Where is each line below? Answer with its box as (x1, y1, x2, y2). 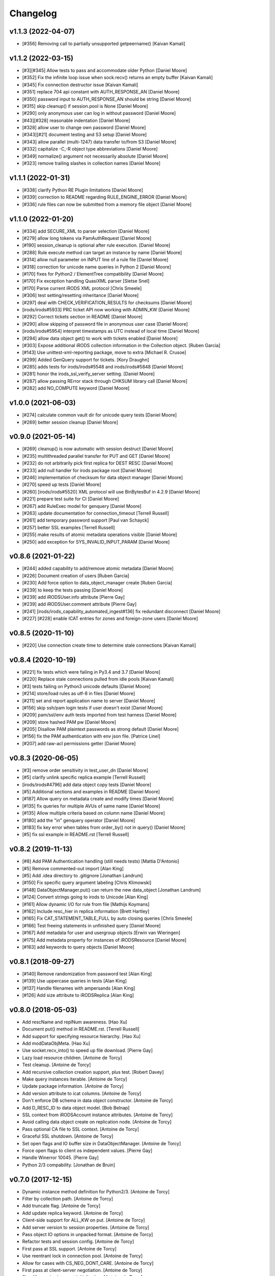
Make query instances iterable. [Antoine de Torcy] (22, 1076, 127, 1082)
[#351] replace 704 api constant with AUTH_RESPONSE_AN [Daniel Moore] (22, 89, 180, 95)
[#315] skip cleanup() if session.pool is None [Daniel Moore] (22, 103, 148, 109)
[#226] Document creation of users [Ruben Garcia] (22, 572, 129, 579)
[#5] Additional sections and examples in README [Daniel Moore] (22, 789, 160, 795)
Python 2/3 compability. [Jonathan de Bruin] (22, 1162, 116, 1168)
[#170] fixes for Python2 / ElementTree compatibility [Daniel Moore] (22, 271, 164, 277)
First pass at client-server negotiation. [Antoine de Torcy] (22, 1267, 143, 1273)
